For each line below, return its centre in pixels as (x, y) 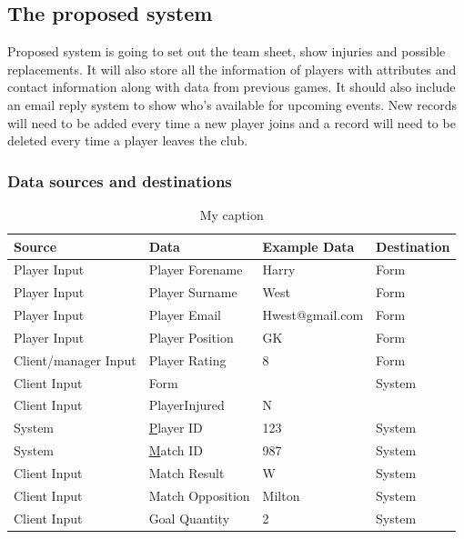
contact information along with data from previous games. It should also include (232, 87)
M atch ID (176, 450)
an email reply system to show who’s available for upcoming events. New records (232, 104)
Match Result (187, 473)
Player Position (191, 337)
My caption (232, 214)
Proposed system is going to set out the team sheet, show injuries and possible (227, 51)
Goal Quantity (189, 518)
